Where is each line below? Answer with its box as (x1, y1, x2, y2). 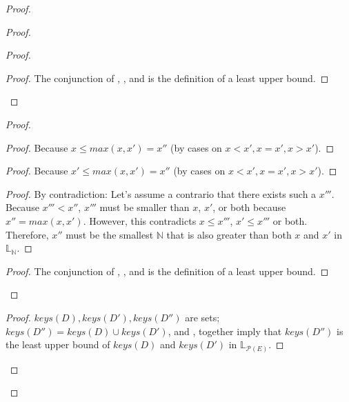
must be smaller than (99, 200, 190, 214)
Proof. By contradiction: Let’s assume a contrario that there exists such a (6, 186, 317, 201)
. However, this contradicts (83, 213, 197, 228)
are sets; (185, 310, 220, 324)
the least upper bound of (6, 337, 110, 352)
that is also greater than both (166, 227, 292, 241)
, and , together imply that (168, 323, 282, 338)
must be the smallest (66, 227, 154, 241)
